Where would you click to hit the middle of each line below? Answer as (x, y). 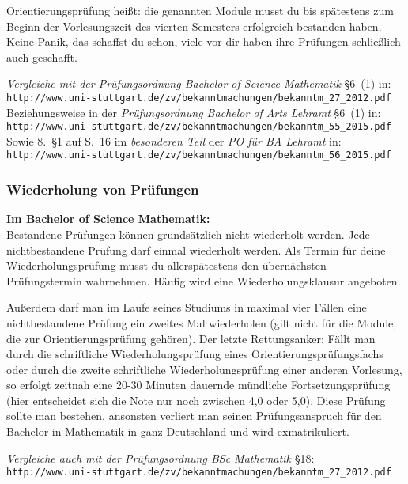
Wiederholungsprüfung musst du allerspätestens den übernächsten (166, 265)
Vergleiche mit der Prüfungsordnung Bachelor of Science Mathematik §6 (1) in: (199, 83)
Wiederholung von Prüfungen (103, 189)
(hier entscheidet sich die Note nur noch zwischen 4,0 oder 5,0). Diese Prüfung (196, 400)
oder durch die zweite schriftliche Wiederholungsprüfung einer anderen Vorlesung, (204, 369)
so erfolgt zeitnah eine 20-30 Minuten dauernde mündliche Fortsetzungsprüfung (198, 385)
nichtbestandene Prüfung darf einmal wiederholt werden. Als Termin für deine (196, 250)
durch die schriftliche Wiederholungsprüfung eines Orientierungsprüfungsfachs (195, 354)
